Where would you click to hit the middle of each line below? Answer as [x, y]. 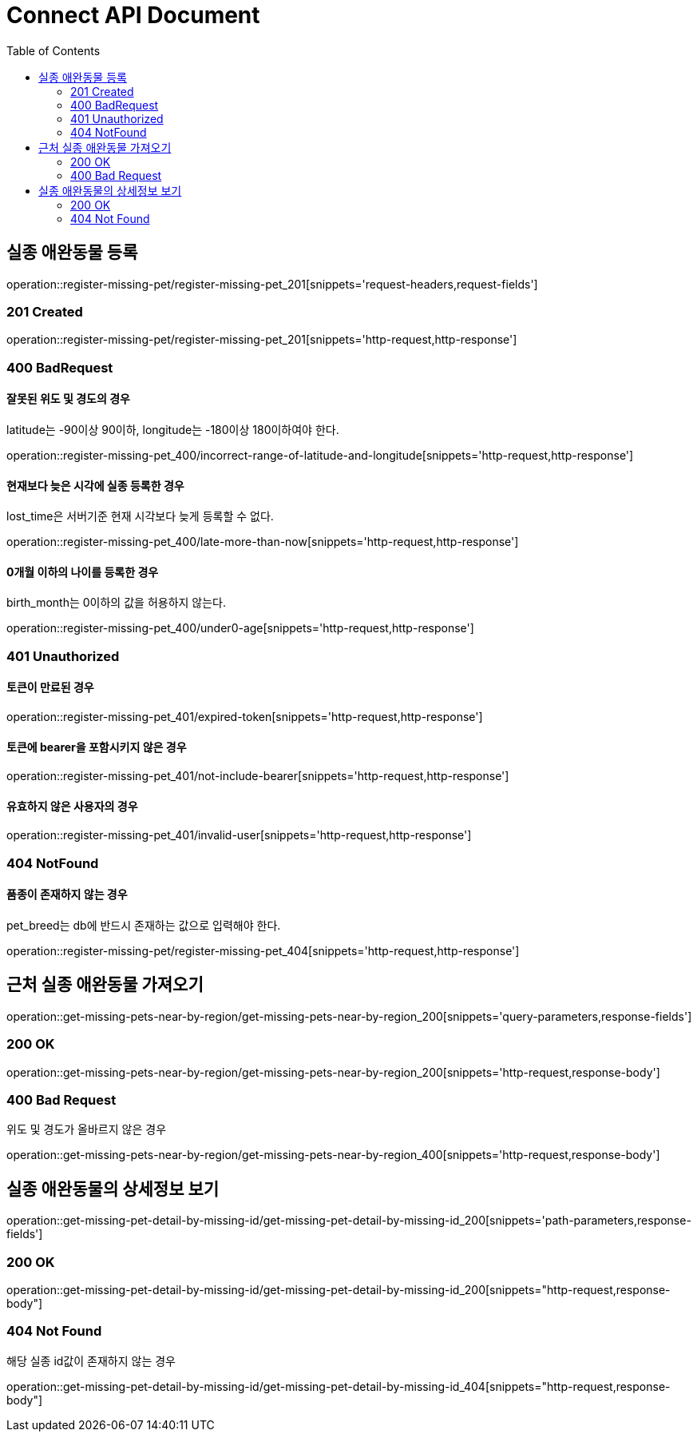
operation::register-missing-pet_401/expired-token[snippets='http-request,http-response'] [245, 716]
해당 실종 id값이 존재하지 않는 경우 [91, 1360]
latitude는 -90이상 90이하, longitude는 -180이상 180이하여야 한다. [173, 429]
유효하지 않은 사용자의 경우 [72, 806]
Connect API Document [133, 15]
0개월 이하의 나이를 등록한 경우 [83, 572]
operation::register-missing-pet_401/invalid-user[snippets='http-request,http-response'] [239, 835]
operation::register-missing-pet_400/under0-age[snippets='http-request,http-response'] [240, 628]
